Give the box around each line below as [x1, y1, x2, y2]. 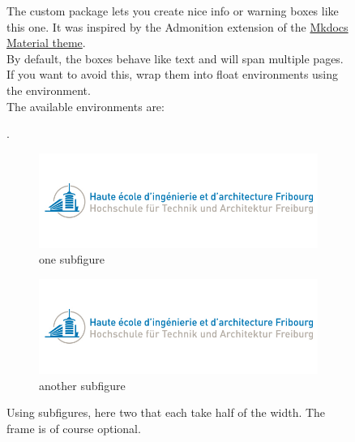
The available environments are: [6, 97, 165, 114]
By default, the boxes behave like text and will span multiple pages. [6, 49, 344, 67]
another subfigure [39, 376, 126, 393]
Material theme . [6, 34, 86, 51]
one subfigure [39, 251, 105, 268]
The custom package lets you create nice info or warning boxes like [6, 2, 339, 19]
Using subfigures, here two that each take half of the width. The [6, 404, 326, 421]
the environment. [6, 81, 91, 98]
